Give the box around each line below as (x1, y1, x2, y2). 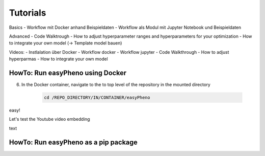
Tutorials (9, 7, 46, 18)
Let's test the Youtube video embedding (9, 116, 90, 122)
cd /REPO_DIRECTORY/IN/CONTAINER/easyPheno (44, 95, 151, 100)
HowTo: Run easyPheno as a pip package (9, 138, 138, 146)
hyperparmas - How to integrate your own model (9, 56, 108, 62)
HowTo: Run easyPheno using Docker (9, 68, 127, 77)
